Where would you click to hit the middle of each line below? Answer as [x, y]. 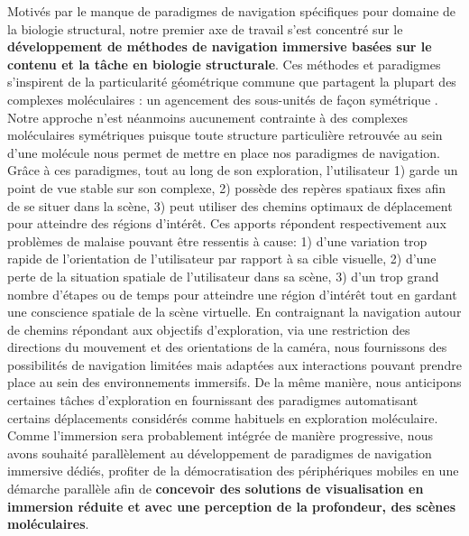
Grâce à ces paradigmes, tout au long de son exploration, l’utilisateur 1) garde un [233, 170]
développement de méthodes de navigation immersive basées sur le [220, 46]
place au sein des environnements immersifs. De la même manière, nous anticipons [234, 382]
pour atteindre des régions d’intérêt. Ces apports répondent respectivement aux [227, 223]
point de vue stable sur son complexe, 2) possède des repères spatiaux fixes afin [227, 187]
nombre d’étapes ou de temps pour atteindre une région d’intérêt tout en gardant [232, 294]
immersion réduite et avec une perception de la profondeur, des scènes [231, 506]
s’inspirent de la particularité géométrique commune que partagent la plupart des [232, 82]
